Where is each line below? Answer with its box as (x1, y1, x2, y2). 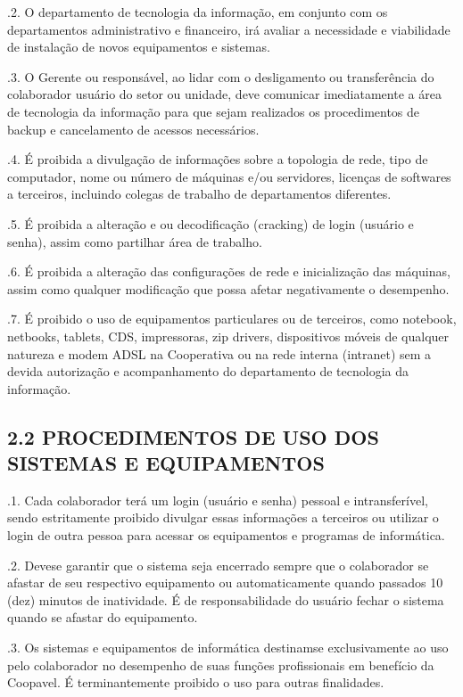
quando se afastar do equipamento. (7, 608, 198, 627)
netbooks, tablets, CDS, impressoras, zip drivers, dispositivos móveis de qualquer (7, 326, 450, 345)
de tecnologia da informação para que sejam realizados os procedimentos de (7, 102, 420, 120)
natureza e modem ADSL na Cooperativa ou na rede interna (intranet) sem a (7, 344, 432, 363)
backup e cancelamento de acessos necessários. (7, 119, 260, 138)
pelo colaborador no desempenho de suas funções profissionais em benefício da (7, 655, 434, 674)
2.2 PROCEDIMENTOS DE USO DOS (7, 422, 379, 450)
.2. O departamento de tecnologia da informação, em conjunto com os (7, 3, 388, 20)
